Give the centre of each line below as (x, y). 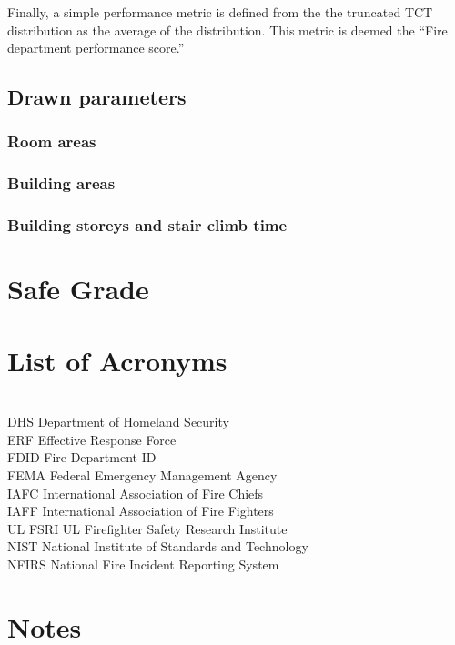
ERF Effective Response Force (92, 439)
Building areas (61, 183)
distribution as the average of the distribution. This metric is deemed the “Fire (227, 30)
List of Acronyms (117, 360)
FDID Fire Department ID (82, 457)
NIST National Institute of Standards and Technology (158, 546)
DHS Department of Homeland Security (118, 422)
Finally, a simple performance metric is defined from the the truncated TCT (220, 12)
